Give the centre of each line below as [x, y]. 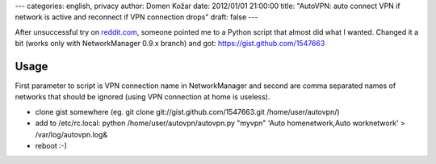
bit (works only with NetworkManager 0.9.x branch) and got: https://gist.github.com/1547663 [170, 44]
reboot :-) [51, 146]
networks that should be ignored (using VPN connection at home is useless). [143, 97]
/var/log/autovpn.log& [71, 134]
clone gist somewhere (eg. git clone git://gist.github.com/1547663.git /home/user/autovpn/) [187, 111]
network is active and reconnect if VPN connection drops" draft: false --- [136, 17]
